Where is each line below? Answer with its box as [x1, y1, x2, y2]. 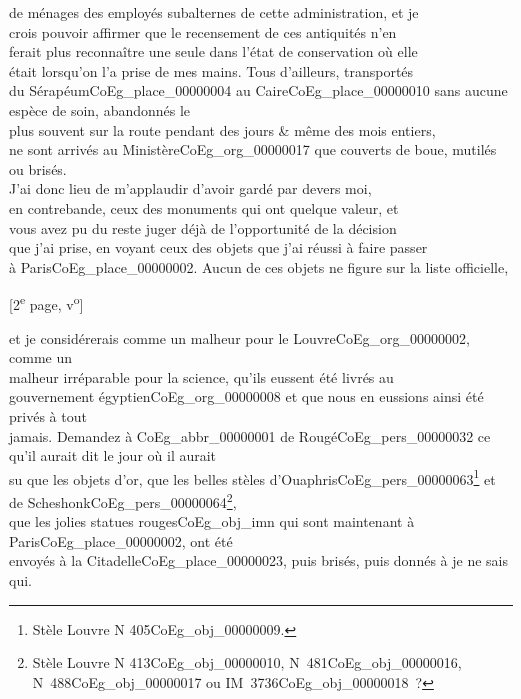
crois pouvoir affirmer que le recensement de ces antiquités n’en [9, 21, 397, 42]
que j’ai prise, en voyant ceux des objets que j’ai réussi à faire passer [9, 237, 428, 258]
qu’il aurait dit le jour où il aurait [9, 445, 217, 466]
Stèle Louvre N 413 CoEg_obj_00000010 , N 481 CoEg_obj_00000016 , [32, 652, 462, 673]
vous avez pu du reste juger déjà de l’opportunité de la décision [9, 217, 397, 238]
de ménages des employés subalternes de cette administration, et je [9, 2, 419, 22]
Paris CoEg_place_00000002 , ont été [9, 530, 233, 551]
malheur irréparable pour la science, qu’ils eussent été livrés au [9, 366, 394, 387]
